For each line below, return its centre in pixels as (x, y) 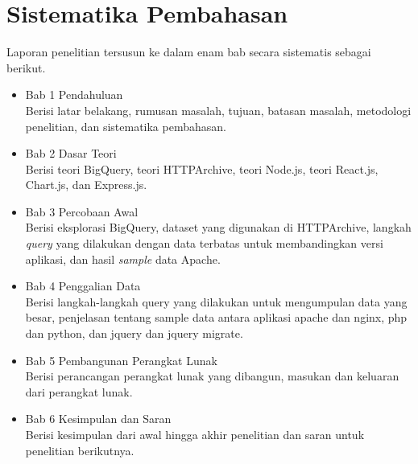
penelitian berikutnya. (80, 450)
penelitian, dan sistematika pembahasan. (126, 126)
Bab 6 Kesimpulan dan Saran (98, 419)
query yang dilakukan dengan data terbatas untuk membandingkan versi (204, 243)
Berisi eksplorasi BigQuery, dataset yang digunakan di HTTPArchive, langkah (218, 227)
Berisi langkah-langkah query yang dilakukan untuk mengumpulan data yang (216, 301)
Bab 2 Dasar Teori (71, 153)
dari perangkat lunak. (79, 391)
